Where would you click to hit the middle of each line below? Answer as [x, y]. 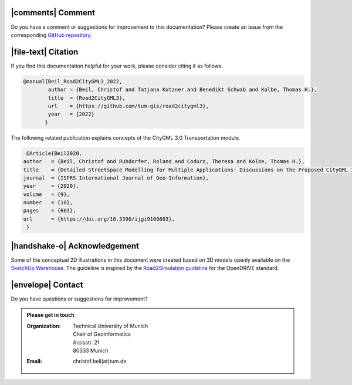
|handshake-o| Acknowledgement [75, 246]
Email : [34, 362]
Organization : [44, 326]
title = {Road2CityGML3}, [87, 98]
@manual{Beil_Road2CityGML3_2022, [73, 81]
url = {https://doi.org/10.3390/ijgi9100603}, [99, 219]
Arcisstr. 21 [86, 342]
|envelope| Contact [47, 285]
